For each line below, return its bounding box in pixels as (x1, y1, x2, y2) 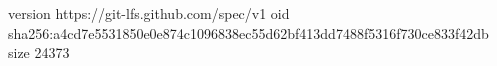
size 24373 (8, 42, 70, 63)
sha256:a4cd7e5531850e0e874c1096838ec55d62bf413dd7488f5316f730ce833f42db (8, 22, 489, 43)
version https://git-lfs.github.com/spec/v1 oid (8, 3, 290, 23)
